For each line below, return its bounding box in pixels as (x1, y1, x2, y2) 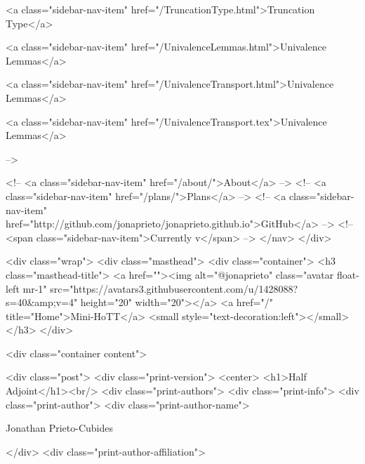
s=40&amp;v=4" (6, 295, 78, 310)
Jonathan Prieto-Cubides (6, 420, 113, 435)
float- (336, 267, 359, 281)
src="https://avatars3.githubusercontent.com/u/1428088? (50, 281, 298, 296)
